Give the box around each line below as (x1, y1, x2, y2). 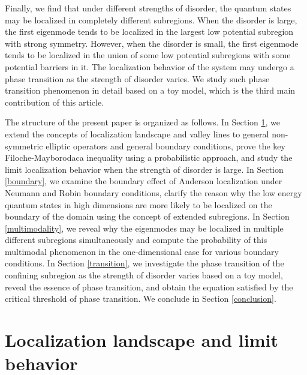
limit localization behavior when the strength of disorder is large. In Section (5, 163, 284, 175)
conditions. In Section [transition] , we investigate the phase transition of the (5, 257, 284, 269)
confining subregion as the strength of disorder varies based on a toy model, (5, 269, 283, 281)
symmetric (5, 139, 43, 152)
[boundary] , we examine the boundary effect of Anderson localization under (5, 175, 282, 187)
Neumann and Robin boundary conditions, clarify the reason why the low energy (5, 186, 302, 199)
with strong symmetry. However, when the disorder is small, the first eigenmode (5, 37, 299, 49)
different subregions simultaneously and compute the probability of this (5, 233, 267, 246)
